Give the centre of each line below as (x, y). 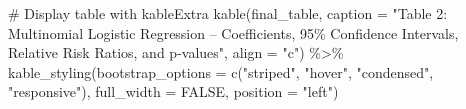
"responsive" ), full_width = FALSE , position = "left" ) (173, 91)
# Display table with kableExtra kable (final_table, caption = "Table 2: (228, 13)
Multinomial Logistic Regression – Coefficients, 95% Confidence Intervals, (233, 32)
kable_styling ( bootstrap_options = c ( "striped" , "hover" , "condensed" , (221, 71)
